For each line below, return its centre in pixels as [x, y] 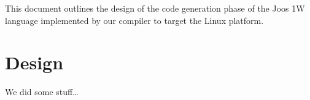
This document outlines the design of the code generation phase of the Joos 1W [155, 8]
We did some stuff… [42, 92]
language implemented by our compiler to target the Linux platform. [134, 20]
